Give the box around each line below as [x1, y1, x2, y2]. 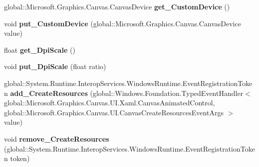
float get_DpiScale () [4, 44, 75, 55]
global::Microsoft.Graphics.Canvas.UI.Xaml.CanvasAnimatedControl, [4, 97, 215, 108]
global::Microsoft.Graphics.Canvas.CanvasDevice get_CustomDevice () [4, 1, 230, 11]
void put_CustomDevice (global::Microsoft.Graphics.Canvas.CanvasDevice [4, 18, 241, 28]
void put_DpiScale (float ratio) [4, 61, 106, 72]
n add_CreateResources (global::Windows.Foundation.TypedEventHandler [4, 87, 244, 98]
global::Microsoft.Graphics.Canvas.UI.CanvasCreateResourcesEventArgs [4, 107, 224, 117]
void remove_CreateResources [4, 133, 109, 144]
